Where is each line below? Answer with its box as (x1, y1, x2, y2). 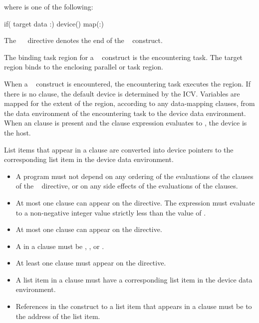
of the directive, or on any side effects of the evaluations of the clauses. (15, 180, 238, 191)
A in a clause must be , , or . (15, 240, 104, 251)
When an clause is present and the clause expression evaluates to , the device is (4, 117, 247, 128)
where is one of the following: (4, 1, 93, 11)
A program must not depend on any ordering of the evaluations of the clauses (15, 170, 254, 181)
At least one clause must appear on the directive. (15, 257, 166, 268)
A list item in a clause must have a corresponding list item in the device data (15, 274, 253, 284)
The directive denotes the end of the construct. (4, 35, 163, 45)
